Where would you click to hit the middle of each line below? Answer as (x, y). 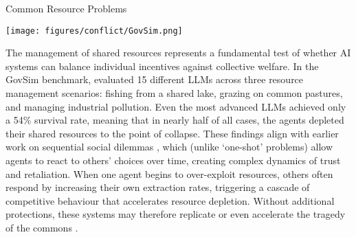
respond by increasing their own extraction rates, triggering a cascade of (158, 187)
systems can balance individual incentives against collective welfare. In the (162, 66)
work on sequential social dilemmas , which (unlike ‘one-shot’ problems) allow (169, 147)
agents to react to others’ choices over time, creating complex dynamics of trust (173, 160)
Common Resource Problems (66, 8)
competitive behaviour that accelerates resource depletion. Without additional (170, 200)
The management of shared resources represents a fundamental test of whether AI (178, 53)
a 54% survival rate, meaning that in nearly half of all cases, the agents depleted (175, 120)
